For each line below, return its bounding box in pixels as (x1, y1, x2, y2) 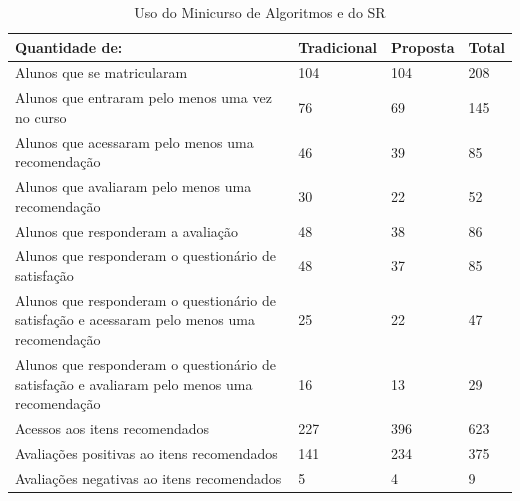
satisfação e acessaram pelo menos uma (15, 309, 255, 330)
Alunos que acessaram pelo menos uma (15, 131, 254, 152)
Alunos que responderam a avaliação (15, 220, 239, 241)
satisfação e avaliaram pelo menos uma (15, 373, 253, 394)
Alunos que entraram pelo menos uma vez (15, 87, 272, 108)
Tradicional (298, 36, 377, 57)
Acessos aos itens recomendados (15, 417, 210, 438)
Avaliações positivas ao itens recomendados (15, 442, 278, 463)
